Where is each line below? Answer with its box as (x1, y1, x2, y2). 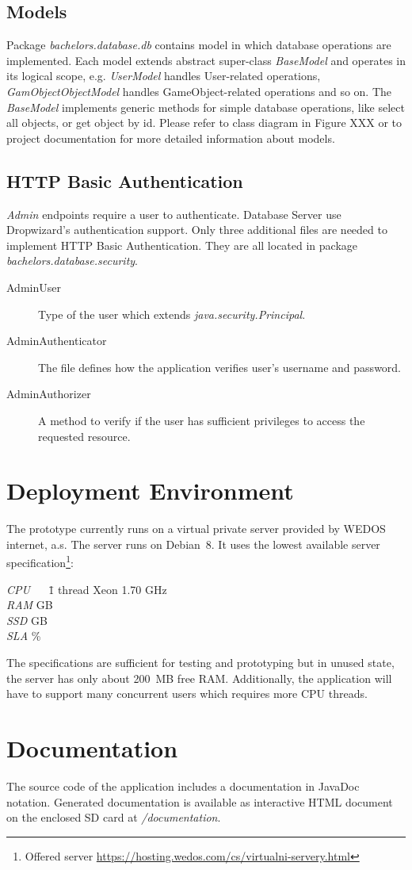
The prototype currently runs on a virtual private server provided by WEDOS (6, 520, 386, 537)
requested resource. (38, 427, 131, 444)
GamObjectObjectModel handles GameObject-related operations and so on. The (6, 82, 391, 99)
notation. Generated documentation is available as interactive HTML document (6, 793, 393, 810)
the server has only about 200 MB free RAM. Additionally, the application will (6, 669, 392, 686)
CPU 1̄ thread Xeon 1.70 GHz (6, 581, 167, 597)
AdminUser (6, 278, 61, 295)
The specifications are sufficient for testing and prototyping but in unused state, (6, 654, 395, 671)
